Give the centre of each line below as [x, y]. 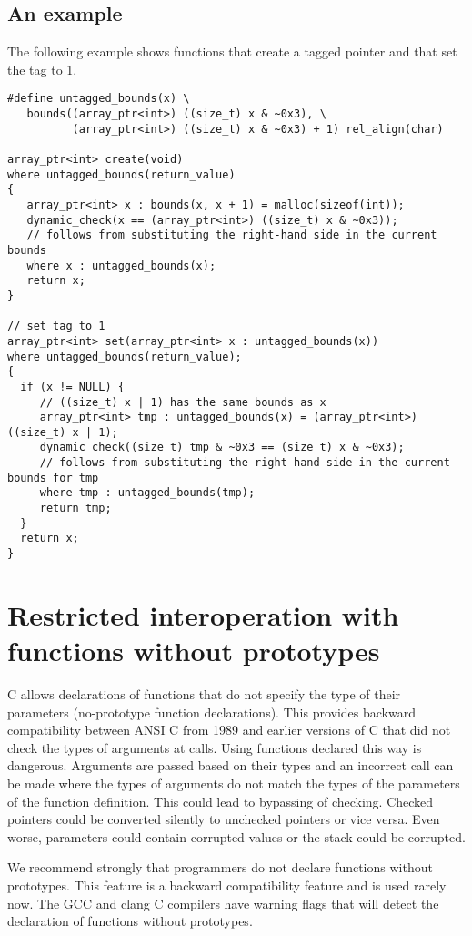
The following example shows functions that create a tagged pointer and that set [232, 51]
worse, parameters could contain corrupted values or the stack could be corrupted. [236, 836]
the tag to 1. [42, 69]
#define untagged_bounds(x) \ [99, 99]
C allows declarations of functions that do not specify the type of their [204, 694]
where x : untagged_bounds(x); [121, 265]
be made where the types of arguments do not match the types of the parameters [234, 783]
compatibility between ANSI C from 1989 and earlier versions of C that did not [229, 730]
